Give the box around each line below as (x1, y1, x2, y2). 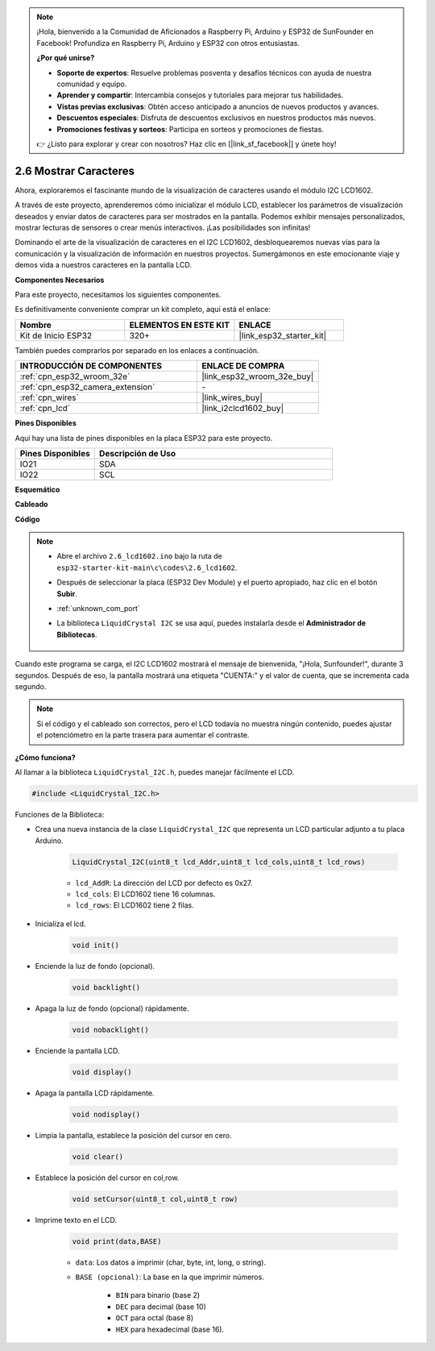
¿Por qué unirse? (36, 53, 95, 63)
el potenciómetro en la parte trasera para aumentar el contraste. (36, 730, 250, 740)
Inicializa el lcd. (35, 919, 86, 929)
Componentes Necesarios (14, 275, 105, 285)
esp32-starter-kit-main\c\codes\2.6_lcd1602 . (56, 563, 238, 572)
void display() (72, 1067, 132, 1076)
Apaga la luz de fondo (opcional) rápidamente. (35, 1004, 189, 1013)
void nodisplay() (72, 1109, 141, 1119)
